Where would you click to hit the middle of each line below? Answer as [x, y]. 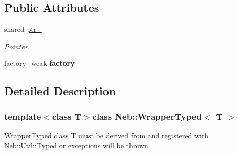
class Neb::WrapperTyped [147, 116]
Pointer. [17, 46]
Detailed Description [60, 91]
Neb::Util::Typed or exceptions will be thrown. [77, 145]
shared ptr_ [23, 29]
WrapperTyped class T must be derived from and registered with [106, 135]
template [23, 116]
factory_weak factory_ [42, 63]
